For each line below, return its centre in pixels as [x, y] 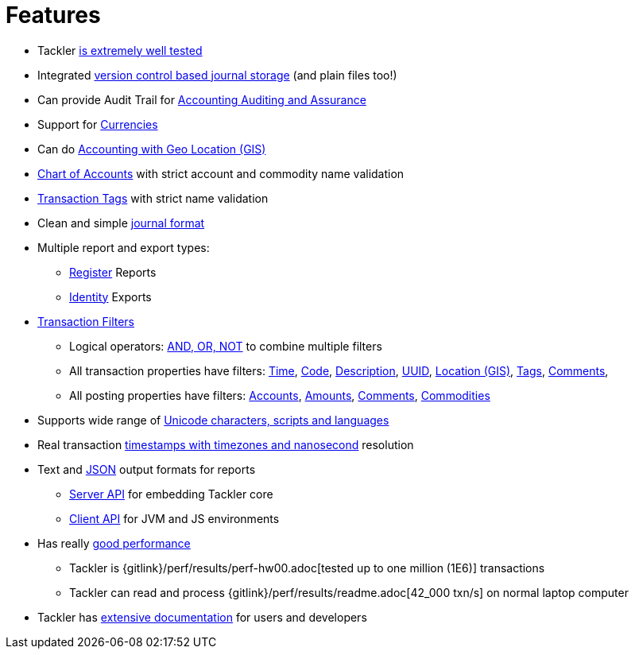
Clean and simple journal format [121, 223]
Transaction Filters [86, 321]
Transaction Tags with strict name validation [153, 198]
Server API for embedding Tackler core [171, 494]
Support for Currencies [98, 124]
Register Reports [113, 272]
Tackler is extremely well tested [120, 50]
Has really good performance [114, 543]
